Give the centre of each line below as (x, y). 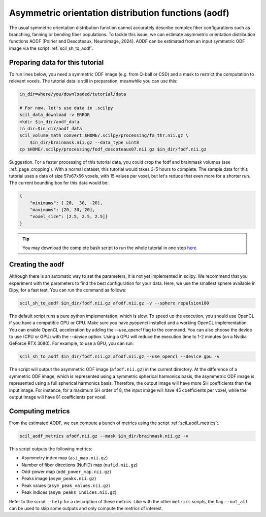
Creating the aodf (37, 265)
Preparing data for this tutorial (56, 62)
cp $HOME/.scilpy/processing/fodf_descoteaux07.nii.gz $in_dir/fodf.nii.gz (113, 149)
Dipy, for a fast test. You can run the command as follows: (68, 290)
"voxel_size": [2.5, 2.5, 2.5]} (69, 217)
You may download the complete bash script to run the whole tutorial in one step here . (110, 248)
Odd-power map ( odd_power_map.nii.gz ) (66, 472)
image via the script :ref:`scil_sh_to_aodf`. (51, 48)
